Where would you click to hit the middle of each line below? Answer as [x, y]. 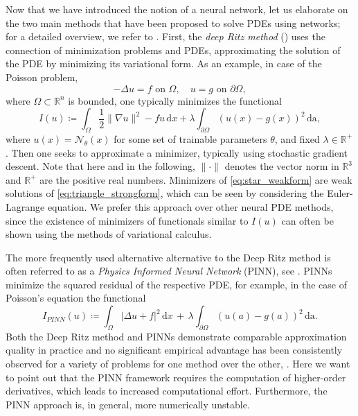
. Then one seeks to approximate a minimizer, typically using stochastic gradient [177, 152]
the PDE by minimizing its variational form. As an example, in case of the [164, 63]
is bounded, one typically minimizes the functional [175, 100]
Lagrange [25, 206]
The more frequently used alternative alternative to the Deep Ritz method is [168, 257]
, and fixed [297, 138]
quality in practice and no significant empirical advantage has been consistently [174, 350]
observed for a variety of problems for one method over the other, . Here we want [178, 364]
